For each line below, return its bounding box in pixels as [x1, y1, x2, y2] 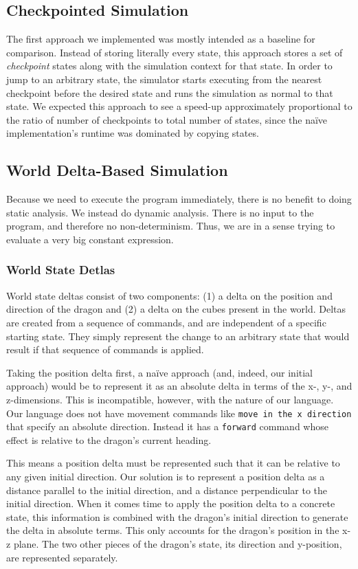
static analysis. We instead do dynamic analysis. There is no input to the [6, 205, 314, 219]
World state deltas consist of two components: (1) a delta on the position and [6, 288, 333, 302]
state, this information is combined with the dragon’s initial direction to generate [6, 509, 348, 524]
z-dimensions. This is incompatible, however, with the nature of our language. [6, 392, 334, 406]
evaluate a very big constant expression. [6, 232, 174, 246]
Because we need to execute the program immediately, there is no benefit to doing [6, 192, 352, 206]
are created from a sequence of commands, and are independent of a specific [6, 315, 326, 329]
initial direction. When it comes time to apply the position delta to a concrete [6, 496, 335, 511]
